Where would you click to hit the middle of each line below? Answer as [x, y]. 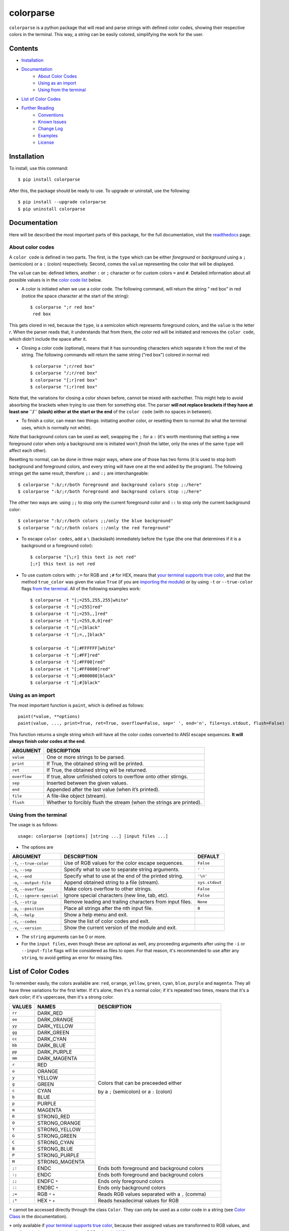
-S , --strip [24, 902]
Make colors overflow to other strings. [108, 889]
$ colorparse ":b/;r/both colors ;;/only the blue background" [96, 521]
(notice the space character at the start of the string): [75, 296]
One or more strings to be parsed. [86, 757]
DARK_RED [50, 1013]
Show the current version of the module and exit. [120, 928]
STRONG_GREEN [57, 1136]
